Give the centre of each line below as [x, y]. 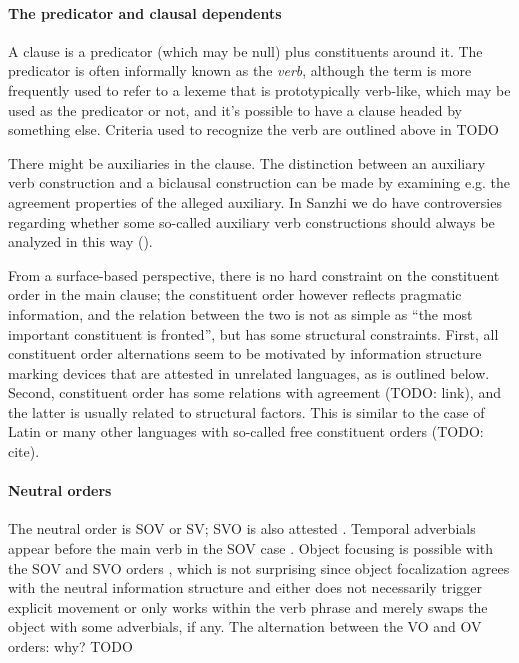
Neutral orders [60, 490]
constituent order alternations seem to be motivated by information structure [245, 353]
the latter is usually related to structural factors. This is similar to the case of [246, 411]
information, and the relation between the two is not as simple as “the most [240, 313]
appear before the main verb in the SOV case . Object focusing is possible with [251, 548]
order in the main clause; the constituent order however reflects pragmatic [235, 294]
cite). [24, 451]
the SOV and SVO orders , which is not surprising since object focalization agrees [259, 567]
